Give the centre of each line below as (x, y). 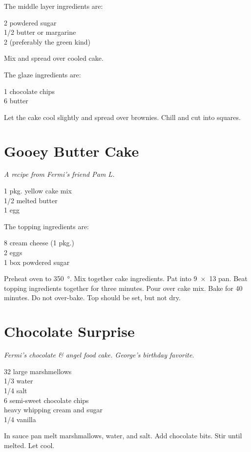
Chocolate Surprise (69, 331)
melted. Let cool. (29, 445)
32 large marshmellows (38, 371)
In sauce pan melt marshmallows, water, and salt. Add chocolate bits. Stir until (123, 436)
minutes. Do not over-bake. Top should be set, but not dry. (92, 297)
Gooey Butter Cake (72, 151)
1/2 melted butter (31, 200)
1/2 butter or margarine (40, 32)
